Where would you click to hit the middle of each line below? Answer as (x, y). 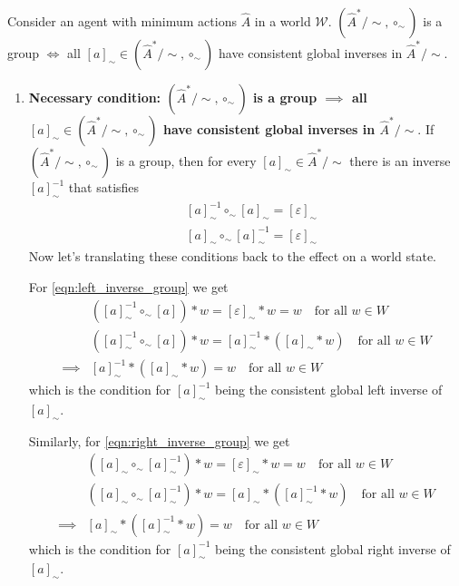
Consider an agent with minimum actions (122, 21)
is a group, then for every (186, 161)
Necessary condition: (95, 97)
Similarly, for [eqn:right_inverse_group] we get (159, 440)
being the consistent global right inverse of (332, 548)
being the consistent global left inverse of (328, 390)
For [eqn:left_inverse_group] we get (128, 287)
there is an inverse (400, 161)
